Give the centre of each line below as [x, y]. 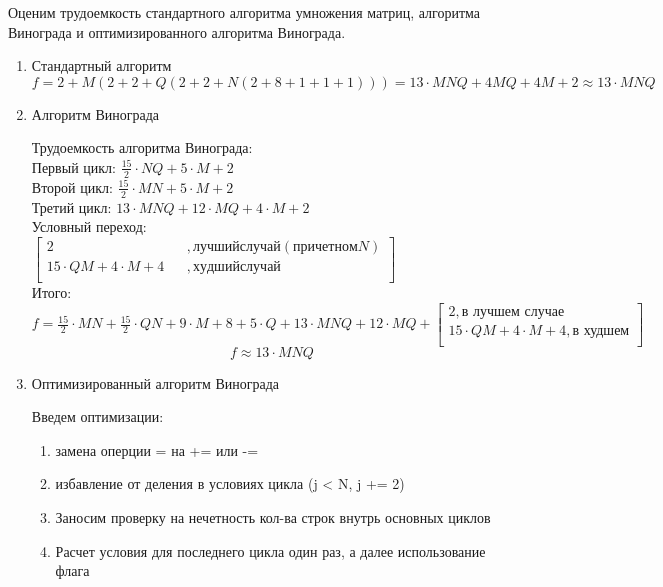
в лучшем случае [513, 311]
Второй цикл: [72, 186]
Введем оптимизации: [97, 416]
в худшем [601, 330]
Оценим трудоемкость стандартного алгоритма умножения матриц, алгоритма [244, 12]
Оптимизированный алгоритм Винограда [155, 382]
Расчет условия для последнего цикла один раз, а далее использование [270, 550]
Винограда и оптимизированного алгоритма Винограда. [177, 31]
